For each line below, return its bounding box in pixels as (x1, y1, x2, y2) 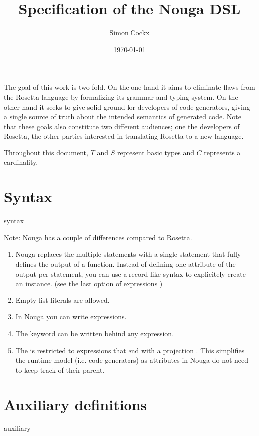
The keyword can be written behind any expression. (15, 328, 174, 338)
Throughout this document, (4, 147, 88, 157)
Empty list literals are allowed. (15, 294, 110, 305)
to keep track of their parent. (15, 364, 105, 375)
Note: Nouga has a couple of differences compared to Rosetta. (4, 232, 192, 242)
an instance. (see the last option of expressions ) (15, 278, 163, 289)
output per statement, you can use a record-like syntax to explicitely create (15, 268, 246, 279)
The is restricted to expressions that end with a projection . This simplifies (15, 345, 245, 355)
